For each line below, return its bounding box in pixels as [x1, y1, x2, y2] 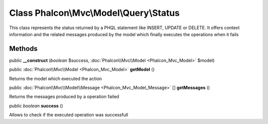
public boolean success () [9, 103, 63, 109]
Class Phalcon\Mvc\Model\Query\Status [9, 7, 180, 18]
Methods [9, 44, 38, 53]
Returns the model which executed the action [9, 76, 102, 82]
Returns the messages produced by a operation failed [9, 94, 119, 100]
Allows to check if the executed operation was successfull [9, 112, 129, 118]
